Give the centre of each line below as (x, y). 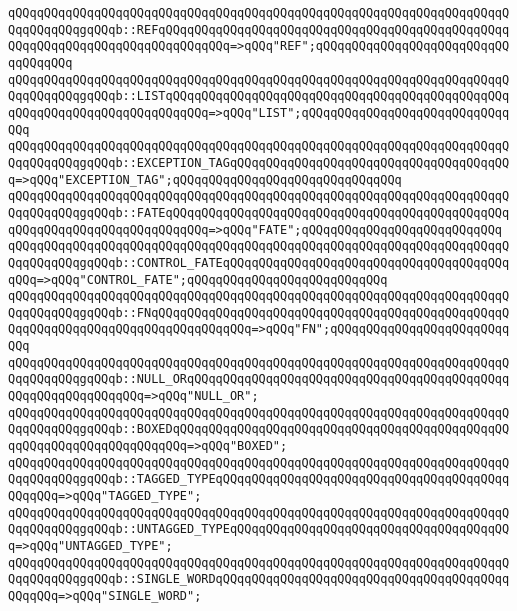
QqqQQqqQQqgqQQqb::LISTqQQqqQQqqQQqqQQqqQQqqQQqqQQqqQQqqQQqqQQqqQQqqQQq (259, 96)
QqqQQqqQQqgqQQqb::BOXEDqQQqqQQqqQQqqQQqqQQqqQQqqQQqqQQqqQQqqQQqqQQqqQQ (259, 429)
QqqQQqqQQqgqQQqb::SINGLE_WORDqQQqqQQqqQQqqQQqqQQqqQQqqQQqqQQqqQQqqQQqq (259, 579)
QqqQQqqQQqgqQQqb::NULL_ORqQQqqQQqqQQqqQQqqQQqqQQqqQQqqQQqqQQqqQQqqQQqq (259, 379)
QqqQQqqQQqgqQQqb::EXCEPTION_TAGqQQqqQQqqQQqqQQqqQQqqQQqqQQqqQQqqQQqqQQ (259, 162)
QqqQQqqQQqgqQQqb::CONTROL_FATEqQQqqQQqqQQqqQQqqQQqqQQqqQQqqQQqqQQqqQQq (259, 262)
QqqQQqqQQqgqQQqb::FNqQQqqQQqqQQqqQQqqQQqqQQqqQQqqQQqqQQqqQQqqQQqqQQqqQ (259, 312)
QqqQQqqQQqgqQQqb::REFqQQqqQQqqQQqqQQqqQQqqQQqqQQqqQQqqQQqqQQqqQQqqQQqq (259, 29)
